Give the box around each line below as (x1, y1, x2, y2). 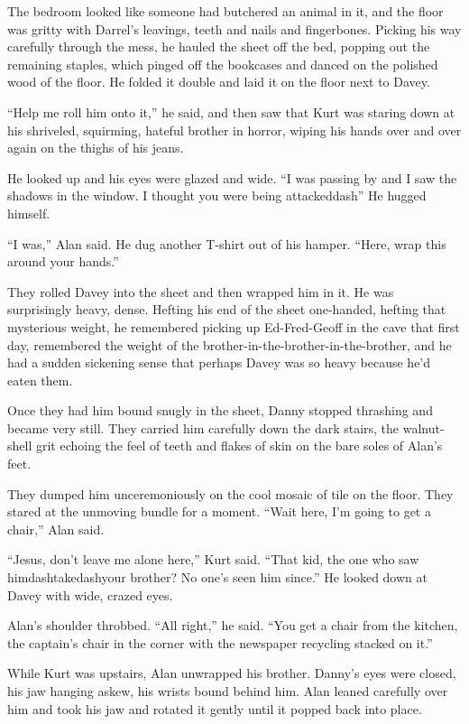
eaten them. (7, 370, 73, 389)
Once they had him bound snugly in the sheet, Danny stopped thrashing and (7, 401, 433, 420)
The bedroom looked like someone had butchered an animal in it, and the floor (7, 2, 444, 20)
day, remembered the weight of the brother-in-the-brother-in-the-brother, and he (7, 335, 452, 354)
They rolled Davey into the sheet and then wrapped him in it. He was (7, 282, 394, 301)
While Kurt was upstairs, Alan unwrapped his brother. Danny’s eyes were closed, (7, 664, 456, 682)
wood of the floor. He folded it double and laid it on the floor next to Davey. (7, 72, 430, 91)
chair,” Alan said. (7, 519, 105, 538)
